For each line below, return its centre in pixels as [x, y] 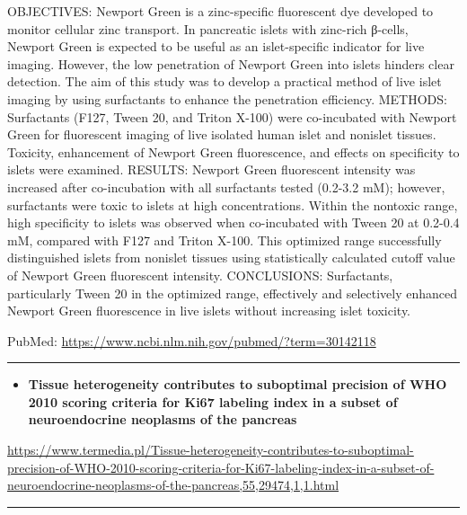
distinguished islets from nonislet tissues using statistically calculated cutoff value [231, 257]
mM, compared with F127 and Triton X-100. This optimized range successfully [225, 240]
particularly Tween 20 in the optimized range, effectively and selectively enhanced [233, 293]
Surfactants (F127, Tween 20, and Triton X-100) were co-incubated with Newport [232, 116]
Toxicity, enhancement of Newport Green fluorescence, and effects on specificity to [233, 151]
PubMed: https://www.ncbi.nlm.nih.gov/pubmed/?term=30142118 [192, 340]
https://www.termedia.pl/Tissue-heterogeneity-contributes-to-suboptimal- [211, 450]
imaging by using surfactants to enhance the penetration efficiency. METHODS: [227, 98]
